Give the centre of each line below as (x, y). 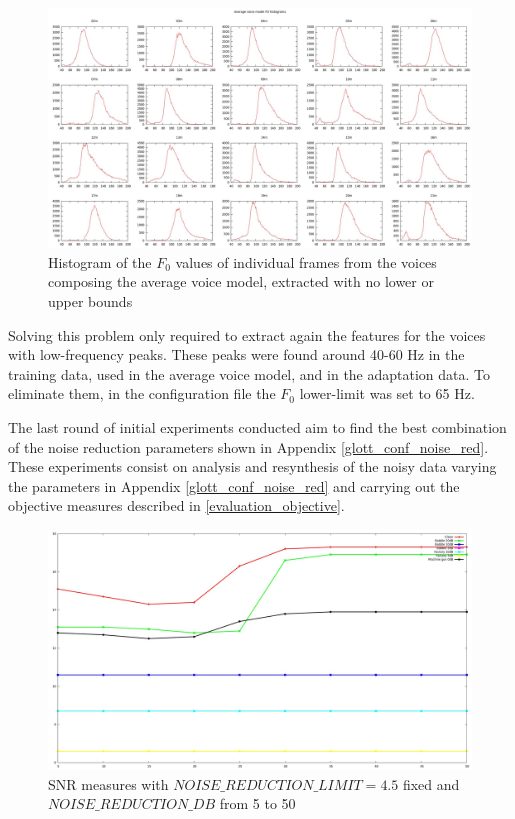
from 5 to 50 (257, 803)
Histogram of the (100, 261)
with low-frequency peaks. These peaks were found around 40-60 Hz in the (236, 354)
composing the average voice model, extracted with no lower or (241, 281)
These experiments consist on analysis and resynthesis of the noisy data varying (252, 466)
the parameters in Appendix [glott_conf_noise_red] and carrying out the (234, 485)
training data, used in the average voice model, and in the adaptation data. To (249, 373)
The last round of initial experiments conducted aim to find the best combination (257, 426)
